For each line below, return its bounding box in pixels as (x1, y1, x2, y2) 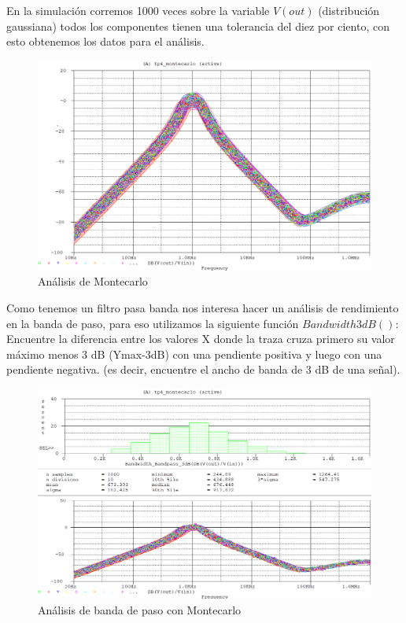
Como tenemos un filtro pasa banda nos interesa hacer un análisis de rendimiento (6, 300, 399, 316)
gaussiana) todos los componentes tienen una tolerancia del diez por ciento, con (6, 17, 389, 34)
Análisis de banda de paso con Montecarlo (38, 601, 242, 617)
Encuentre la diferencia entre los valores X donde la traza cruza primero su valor (6, 330, 395, 347)
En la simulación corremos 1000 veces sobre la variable (6, 2, 270, 18)
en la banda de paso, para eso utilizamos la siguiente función (6, 315, 299, 331)
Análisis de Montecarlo (38, 273, 148, 289)
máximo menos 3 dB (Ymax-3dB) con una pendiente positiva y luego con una (6, 345, 382, 362)
